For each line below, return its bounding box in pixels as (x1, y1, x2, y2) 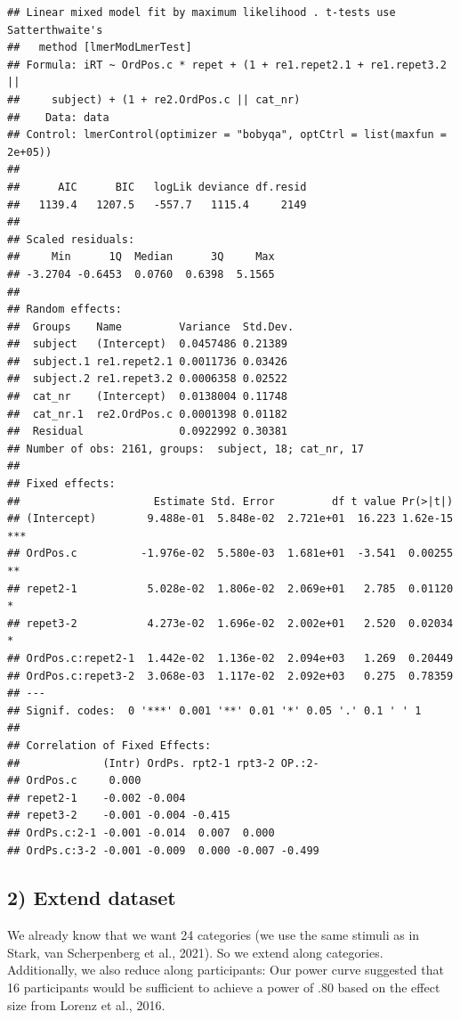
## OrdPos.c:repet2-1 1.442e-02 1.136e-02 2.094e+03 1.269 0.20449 (7, 651, 454, 665)
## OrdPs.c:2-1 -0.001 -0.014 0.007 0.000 (7, 826, 275, 839)
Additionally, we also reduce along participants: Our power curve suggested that (7, 960, 444, 979)
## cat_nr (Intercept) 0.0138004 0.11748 (7, 390, 287, 404)
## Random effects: (7, 303, 122, 316)
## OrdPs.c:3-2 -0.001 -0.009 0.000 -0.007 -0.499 (7, 844, 319, 857)
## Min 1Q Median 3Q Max (7, 250, 275, 264)
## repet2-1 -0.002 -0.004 (7, 791, 186, 804)
